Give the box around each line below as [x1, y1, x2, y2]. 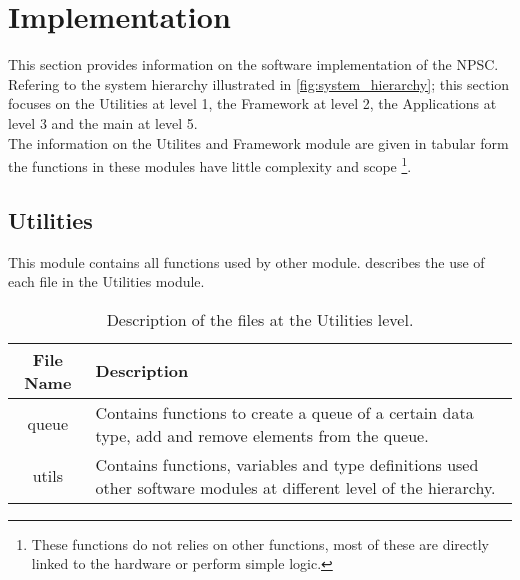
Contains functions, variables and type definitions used [95, 452, 479, 476]
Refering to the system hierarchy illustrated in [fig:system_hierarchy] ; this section [8, 73, 510, 94]
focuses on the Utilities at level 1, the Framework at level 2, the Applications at [8, 93, 497, 114]
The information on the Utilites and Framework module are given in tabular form [8, 132, 509, 153]
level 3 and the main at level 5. [8, 112, 198, 133]
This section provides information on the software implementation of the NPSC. [8, 54, 499, 75]
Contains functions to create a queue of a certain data [95, 400, 474, 424]
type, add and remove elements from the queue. [95, 423, 429, 447]
